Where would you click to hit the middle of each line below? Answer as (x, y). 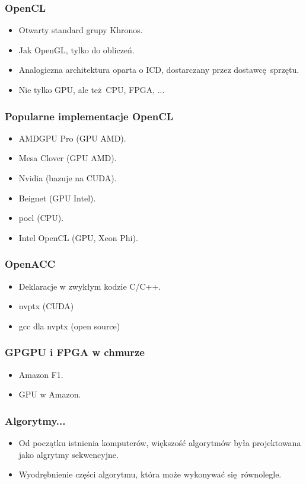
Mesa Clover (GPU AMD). (68, 158)
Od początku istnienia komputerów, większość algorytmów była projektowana (160, 443)
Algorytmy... (35, 420)
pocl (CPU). (41, 218)
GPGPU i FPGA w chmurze (75, 352)
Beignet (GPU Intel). (57, 198)
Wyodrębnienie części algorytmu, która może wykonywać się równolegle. (150, 474)
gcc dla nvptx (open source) (69, 326)
